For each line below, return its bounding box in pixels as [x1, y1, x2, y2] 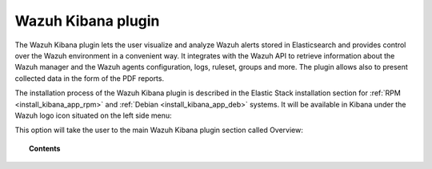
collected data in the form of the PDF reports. [14, 73, 164, 83]
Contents [29, 143, 61, 153]
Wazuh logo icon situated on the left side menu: [14, 111, 172, 120]
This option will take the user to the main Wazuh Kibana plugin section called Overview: [14, 125, 304, 135]
